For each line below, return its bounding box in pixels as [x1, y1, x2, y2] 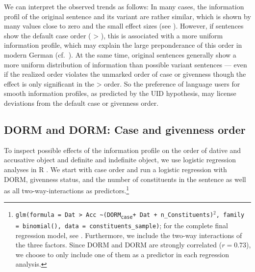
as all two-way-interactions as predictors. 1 [4, 184, 129, 195]
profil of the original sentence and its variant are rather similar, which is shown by [4, 11, 251, 21]
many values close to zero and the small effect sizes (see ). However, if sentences [4, 21, 244, 31]
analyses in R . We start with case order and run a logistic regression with [4, 164, 227, 174]
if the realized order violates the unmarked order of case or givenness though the [4, 69, 246, 79]
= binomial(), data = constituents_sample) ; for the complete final [15, 220, 228, 231]
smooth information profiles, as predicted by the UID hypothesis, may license [4, 88, 236, 98]
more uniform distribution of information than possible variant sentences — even [4, 59, 247, 69]
